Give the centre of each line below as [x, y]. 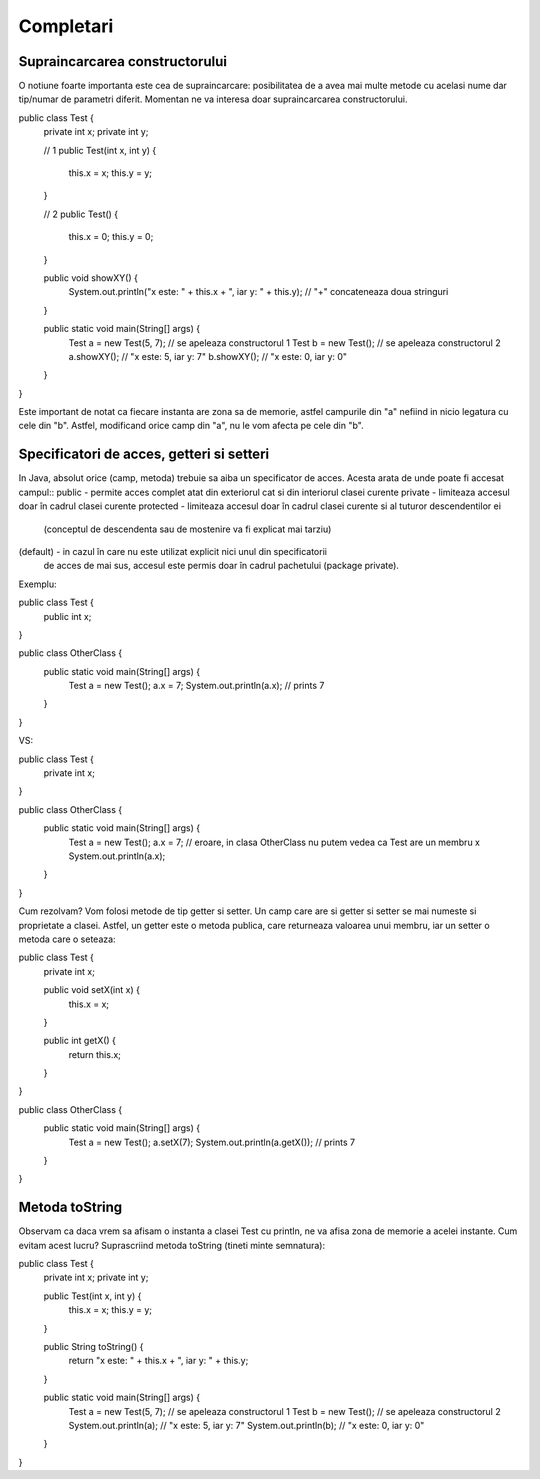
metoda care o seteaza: [67, 939]
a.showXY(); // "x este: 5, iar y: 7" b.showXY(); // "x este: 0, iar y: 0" [208, 356]
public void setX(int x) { [91, 990]
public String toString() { [93, 1347]
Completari [66, 26]
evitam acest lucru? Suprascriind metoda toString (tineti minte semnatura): [172, 1245]
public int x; [67, 616]
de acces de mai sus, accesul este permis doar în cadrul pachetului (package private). [221, 566]
